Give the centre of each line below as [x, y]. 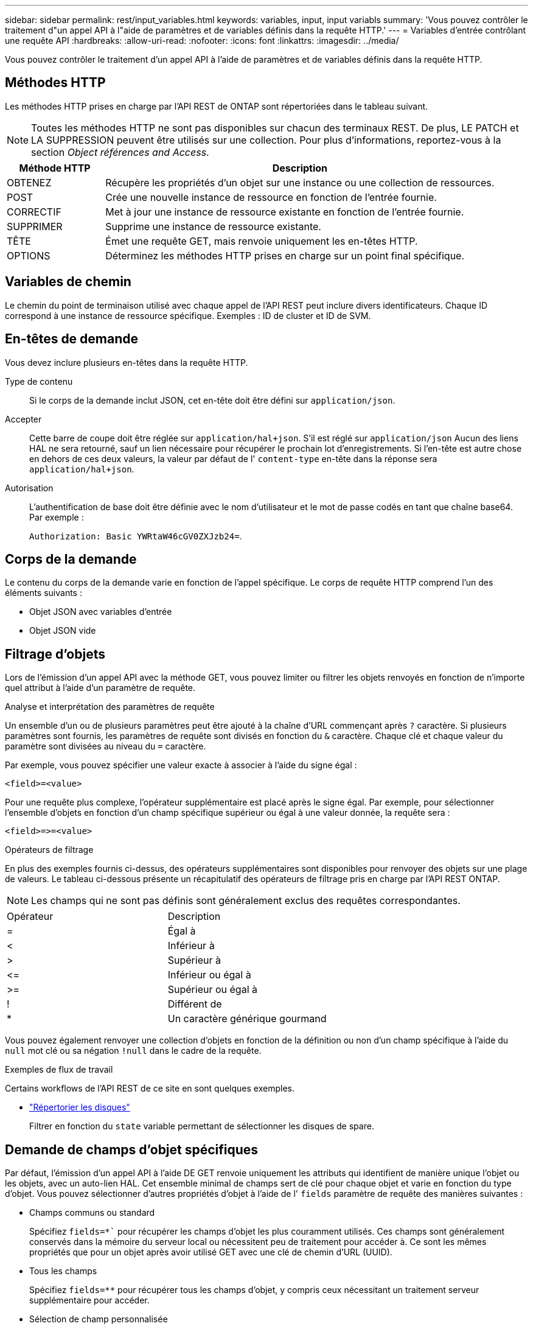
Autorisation [29, 488]
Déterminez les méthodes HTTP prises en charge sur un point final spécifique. [285, 255]
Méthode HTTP [55, 168]
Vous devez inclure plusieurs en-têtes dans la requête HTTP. [127, 362]
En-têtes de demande [72, 339]
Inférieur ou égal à [209, 975]
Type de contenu [39, 381]
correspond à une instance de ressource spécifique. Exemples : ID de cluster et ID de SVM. [188, 315]
